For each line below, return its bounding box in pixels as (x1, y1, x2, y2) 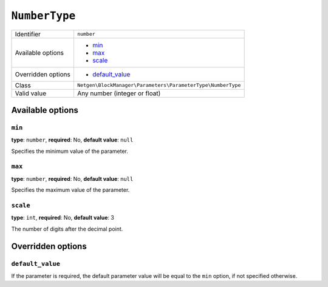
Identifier (15, 30, 41, 38)
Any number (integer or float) (77, 89, 161, 97)
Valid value (15, 89, 47, 97)
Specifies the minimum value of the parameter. (11, 147, 129, 155)
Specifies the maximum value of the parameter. (11, 186, 130, 194)
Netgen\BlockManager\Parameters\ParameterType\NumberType (77, 82, 241, 89)
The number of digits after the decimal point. (11, 225, 123, 232)
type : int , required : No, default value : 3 (11, 214, 115, 221)
